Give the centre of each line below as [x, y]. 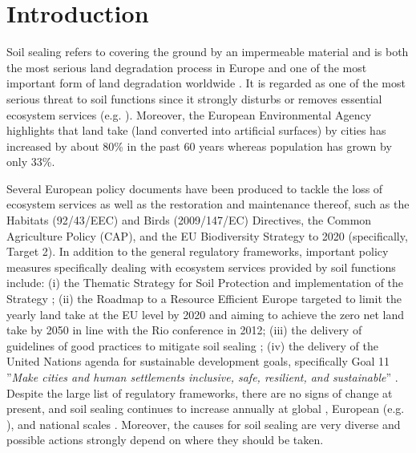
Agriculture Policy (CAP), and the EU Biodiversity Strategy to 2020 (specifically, [207, 235]
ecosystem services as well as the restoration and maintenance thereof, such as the [208, 204]
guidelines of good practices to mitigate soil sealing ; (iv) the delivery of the [192, 345]
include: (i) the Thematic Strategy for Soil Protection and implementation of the [205, 283]
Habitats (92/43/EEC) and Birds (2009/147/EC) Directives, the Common [189, 220]
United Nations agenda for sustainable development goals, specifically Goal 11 [198, 361]
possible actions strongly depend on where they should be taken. [165, 440]
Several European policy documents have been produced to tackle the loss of [195, 188]
